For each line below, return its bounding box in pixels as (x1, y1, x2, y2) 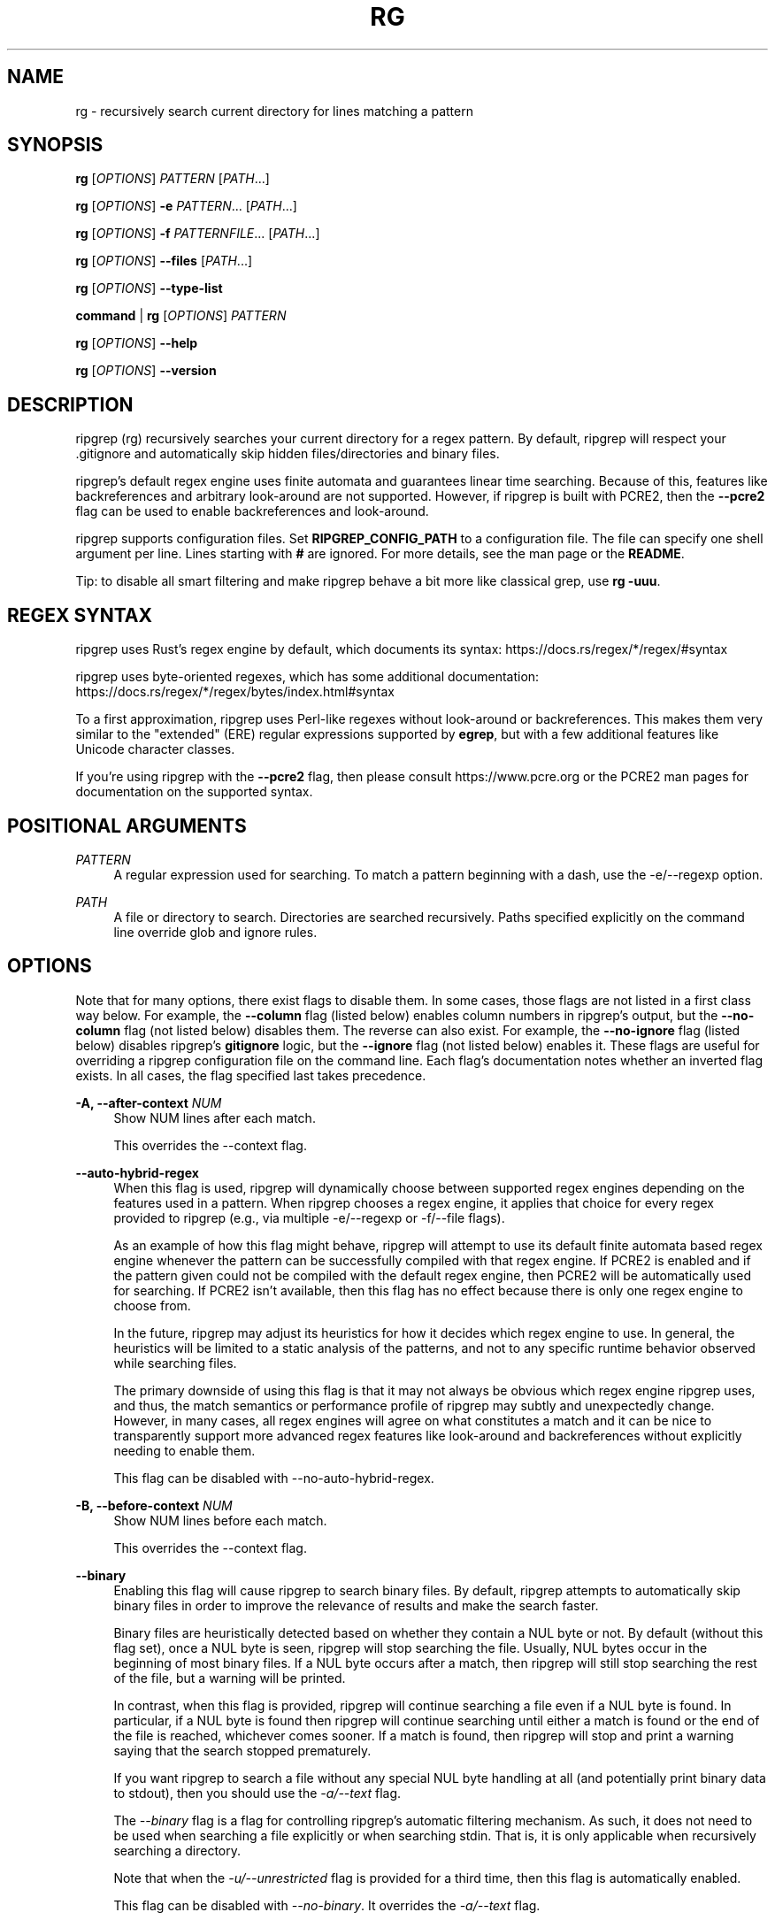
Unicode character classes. (75, 741, 235, 757)
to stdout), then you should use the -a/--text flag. (113, 1785, 402, 1801)
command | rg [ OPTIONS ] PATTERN (75, 308, 287, 324)
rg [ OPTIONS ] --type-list (75, 280, 223, 296)
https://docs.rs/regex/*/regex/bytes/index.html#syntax (75, 684, 395, 700)
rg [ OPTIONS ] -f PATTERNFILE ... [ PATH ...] (75, 226, 320, 242)
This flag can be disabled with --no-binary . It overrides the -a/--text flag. (113, 1897, 541, 1913)
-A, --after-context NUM (75, 1094, 222, 1110)
